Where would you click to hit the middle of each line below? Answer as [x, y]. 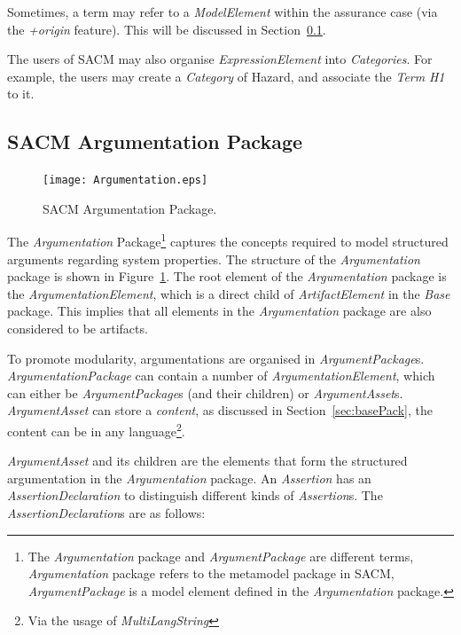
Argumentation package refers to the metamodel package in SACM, [211, 573]
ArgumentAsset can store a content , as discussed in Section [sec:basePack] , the [220, 410]
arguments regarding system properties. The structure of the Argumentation [214, 259]
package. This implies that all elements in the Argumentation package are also [219, 311]
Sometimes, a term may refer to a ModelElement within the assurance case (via [223, 12]
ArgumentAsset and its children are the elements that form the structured [207, 461]
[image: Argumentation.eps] [125, 180]
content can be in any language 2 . [96, 430]
